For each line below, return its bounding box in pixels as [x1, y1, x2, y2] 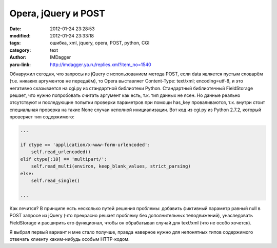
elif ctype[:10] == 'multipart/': [20, 156, 107, 162]
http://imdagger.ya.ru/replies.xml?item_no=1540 [50, 61, 151, 68]
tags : [9, 40, 21, 46]
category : [9, 47, 31, 53]
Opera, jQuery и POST [9, 8, 105, 19]
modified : [9, 32, 31, 38]
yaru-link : [9, 61, 31, 68]
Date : [9, 26, 22, 32]
